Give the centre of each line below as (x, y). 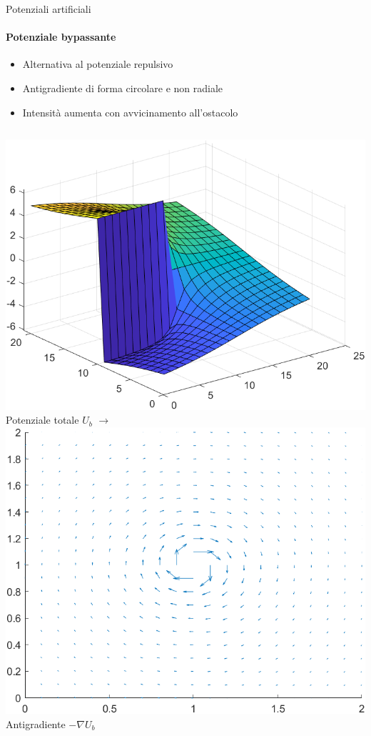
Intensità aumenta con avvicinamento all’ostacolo (130, 112)
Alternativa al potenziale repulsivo (98, 64)
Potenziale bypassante (61, 37)
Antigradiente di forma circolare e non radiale (123, 88)
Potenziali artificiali (49, 9)
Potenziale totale (42, 420)
